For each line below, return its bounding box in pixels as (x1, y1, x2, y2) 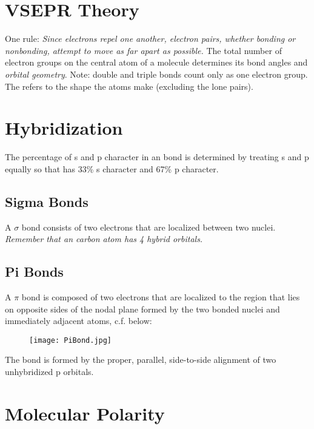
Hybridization (5, 115, 123, 140)
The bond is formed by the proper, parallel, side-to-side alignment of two (5, 353, 276, 366)
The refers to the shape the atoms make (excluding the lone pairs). (5, 79, 253, 92)
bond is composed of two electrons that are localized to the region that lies (21, 291, 300, 303)
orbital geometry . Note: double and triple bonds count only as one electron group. (5, 67, 308, 80)
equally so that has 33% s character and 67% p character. (5, 162, 219, 175)
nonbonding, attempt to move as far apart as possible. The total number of (5, 44, 282, 56)
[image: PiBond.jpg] (29, 336, 112, 345)
